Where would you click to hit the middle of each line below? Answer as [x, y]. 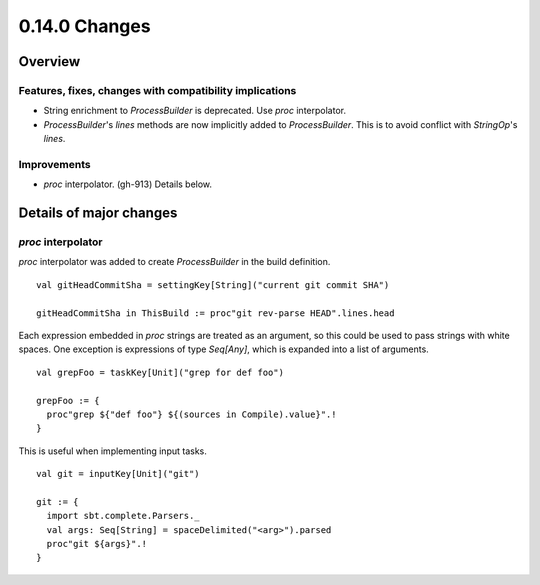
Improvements [54, 164]
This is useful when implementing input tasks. [112, 451]
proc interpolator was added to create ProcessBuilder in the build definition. [174, 262]
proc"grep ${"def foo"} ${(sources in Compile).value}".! [191, 414]
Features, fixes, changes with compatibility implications [157, 90]
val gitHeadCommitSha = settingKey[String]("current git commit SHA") [213, 284]
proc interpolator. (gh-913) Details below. [128, 184]
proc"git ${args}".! [97, 544]
